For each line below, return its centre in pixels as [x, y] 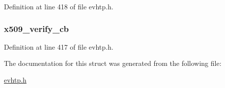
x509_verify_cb [37, 28]
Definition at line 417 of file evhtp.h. [59, 46]
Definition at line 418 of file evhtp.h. [59, 6]
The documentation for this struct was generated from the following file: [113, 63]
